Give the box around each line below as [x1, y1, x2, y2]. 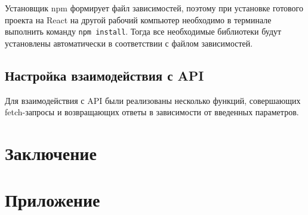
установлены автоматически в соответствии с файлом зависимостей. [5, 36, 253, 49]
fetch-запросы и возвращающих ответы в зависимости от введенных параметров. [5, 106, 299, 118]
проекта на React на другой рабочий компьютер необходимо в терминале [5, 13, 272, 26]
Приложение [5, 188, 100, 212]
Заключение [5, 141, 97, 165]
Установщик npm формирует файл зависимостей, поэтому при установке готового [5, 2, 303, 14]
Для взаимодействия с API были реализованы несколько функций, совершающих [5, 94, 301, 106]
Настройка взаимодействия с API [5, 66, 204, 84]
